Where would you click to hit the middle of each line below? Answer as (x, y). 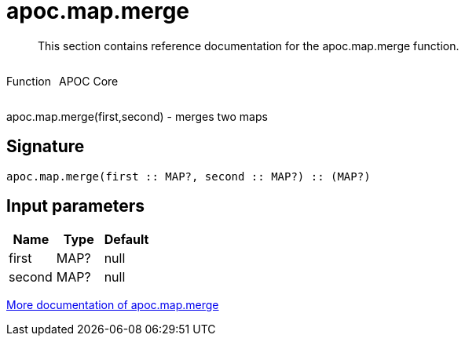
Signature (46, 147)
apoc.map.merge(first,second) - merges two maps (137, 116)
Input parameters (76, 206)
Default (126, 240)
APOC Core (88, 81)
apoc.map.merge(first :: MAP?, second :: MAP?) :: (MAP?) (189, 176)
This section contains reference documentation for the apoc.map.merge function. (249, 45)
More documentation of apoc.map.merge (113, 305)
